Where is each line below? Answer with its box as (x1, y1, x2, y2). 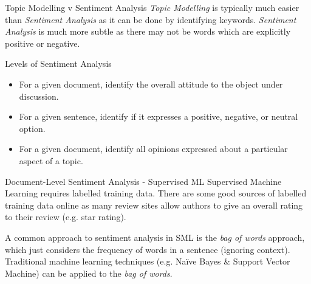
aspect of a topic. (19, 154, 83, 167)
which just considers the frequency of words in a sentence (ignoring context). (5, 243, 290, 255)
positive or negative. (5, 36, 80, 49)
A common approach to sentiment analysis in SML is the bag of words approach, (5, 230, 305, 243)
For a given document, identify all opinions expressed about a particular (19, 142, 288, 155)
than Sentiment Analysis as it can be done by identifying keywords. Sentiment (5, 13, 296, 26)
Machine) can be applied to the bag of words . (5, 266, 173, 279)
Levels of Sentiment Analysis (5, 57, 112, 70)
